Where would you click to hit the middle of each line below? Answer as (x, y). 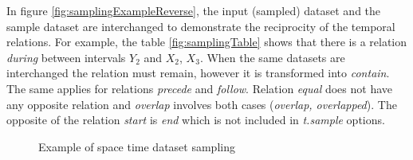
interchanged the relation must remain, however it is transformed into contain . (198, 73)
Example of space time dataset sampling (137, 146)
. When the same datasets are (272, 57)
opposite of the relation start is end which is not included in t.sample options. (196, 120)
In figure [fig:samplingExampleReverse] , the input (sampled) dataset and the (194, 10)
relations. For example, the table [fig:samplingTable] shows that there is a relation (207, 42)
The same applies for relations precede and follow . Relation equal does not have (199, 88)
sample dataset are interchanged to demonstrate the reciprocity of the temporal (201, 26)
